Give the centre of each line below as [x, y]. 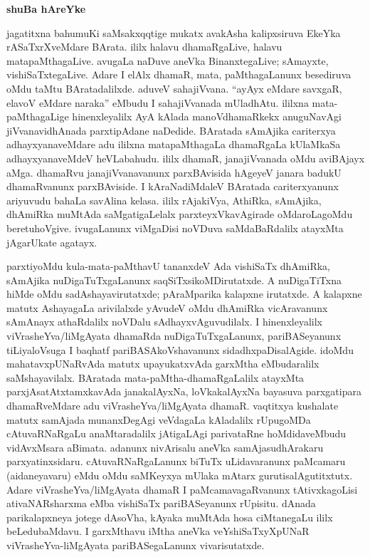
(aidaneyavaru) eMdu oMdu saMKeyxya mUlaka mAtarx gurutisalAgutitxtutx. [180, 475]
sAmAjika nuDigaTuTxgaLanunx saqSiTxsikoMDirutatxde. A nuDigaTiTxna [174, 280]
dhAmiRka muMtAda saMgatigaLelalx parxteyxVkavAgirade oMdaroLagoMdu [180, 214]
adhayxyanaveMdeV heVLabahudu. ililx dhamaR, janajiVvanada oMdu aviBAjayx [186, 158]
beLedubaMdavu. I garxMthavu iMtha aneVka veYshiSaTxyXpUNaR [158, 531]
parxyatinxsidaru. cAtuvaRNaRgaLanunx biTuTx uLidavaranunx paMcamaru [176, 461]
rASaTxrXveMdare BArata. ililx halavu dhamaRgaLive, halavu [144, 47]
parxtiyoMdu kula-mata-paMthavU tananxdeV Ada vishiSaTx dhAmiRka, [169, 266]
